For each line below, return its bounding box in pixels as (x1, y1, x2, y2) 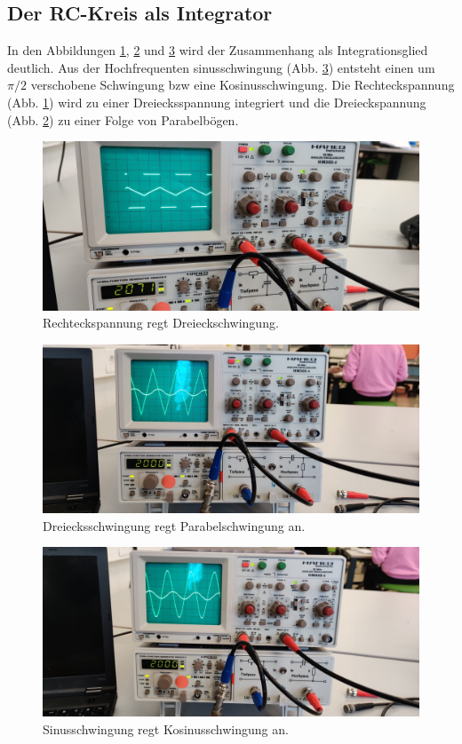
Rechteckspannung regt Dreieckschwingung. (43, 313, 279, 332)
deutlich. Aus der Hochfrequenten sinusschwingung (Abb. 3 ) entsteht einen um (7, 58, 435, 76)
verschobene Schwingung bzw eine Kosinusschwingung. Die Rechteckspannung (30, 75, 455, 94)
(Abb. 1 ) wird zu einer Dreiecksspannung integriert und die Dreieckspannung (7, 92, 426, 111)
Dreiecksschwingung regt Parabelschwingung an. (43, 516, 306, 534)
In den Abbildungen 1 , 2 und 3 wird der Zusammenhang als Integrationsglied (7, 41, 428, 59)
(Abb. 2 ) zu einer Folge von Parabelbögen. (7, 110, 239, 129)
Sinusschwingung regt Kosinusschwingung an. (43, 719, 289, 738)
